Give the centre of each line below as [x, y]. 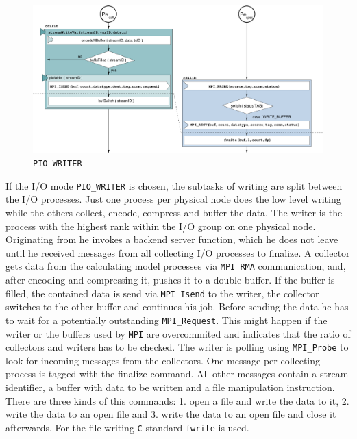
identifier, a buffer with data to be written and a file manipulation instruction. [170, 387]
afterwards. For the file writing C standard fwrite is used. [127, 427]
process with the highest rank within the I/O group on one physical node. [161, 226]
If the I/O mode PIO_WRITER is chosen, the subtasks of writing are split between [174, 185]
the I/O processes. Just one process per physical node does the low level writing [173, 199]
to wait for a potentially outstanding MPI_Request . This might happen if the [167, 319]
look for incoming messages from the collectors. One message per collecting [163, 360]
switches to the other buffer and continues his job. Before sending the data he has [177, 306]
